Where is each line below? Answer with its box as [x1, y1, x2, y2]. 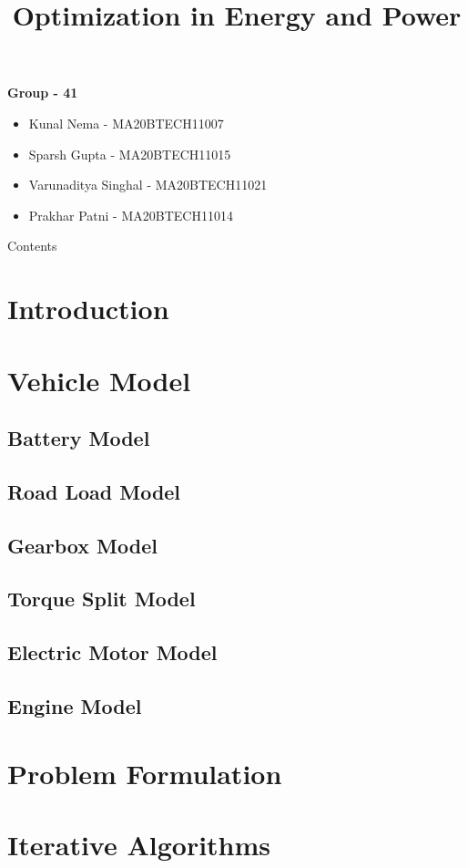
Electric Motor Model [7, 638, 218, 666]
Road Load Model [7, 477, 181, 505]
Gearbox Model [7, 531, 158, 559]
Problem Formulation [7, 754, 282, 791]
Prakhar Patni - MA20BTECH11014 [28, 205, 233, 224]
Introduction [7, 290, 169, 327]
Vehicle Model [7, 361, 191, 398]
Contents [7, 236, 57, 255]
